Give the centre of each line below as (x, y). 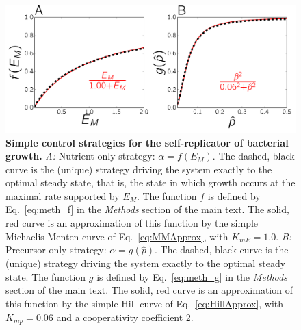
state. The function (46, 276)
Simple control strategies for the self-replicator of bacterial (147, 142)
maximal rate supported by (63, 195)
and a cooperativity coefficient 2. (125, 317)
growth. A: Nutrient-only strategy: (80, 156)
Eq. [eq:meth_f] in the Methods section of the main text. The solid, (147, 209)
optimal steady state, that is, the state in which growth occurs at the (150, 182)
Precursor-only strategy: (56, 250)
